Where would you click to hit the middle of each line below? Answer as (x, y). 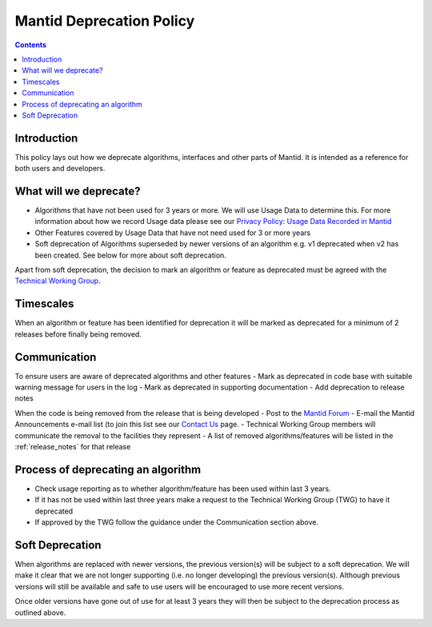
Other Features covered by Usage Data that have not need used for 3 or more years (173, 233)
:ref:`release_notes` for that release (73, 446)
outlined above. (40, 613)
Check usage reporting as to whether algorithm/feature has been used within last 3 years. (183, 489)
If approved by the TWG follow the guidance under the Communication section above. (177, 522)
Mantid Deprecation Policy (105, 21)
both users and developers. (60, 169)
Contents (31, 45)
